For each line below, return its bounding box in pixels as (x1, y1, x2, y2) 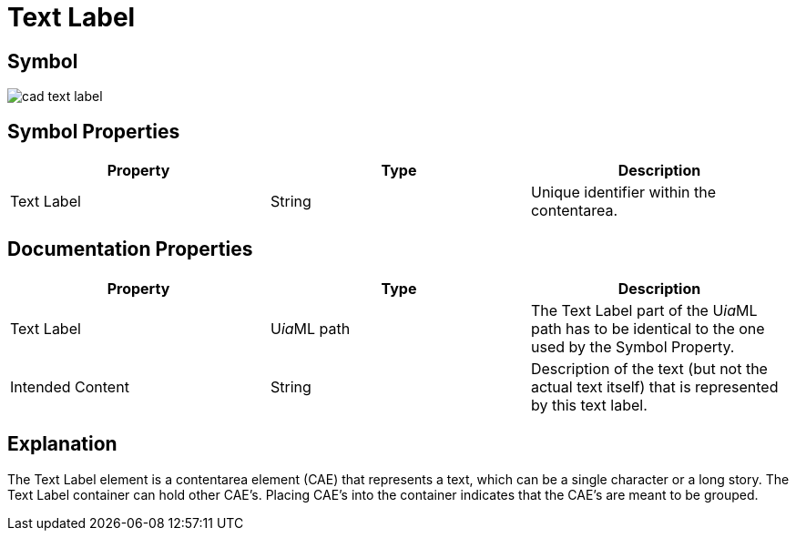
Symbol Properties (7, 119, 180, 143)
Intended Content (10, 377, 129, 396)
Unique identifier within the (530, 183, 717, 202)
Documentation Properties (7, 238, 253, 261)
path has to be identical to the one (530, 319, 765, 338)
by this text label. (530, 395, 648, 414)
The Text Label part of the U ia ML (530, 300, 758, 320)
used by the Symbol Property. (530, 337, 735, 356)
